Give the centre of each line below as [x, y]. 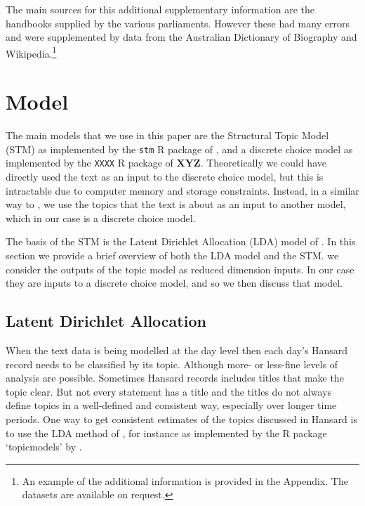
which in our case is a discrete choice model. [101, 218]
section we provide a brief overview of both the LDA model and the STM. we [172, 255]
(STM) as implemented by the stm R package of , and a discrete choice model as [179, 149]
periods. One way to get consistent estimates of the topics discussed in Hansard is [181, 419]
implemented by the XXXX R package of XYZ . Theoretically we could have [166, 163]
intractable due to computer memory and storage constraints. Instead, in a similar [182, 190]
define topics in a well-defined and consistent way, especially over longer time [171, 405]
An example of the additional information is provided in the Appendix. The [185, 480]
